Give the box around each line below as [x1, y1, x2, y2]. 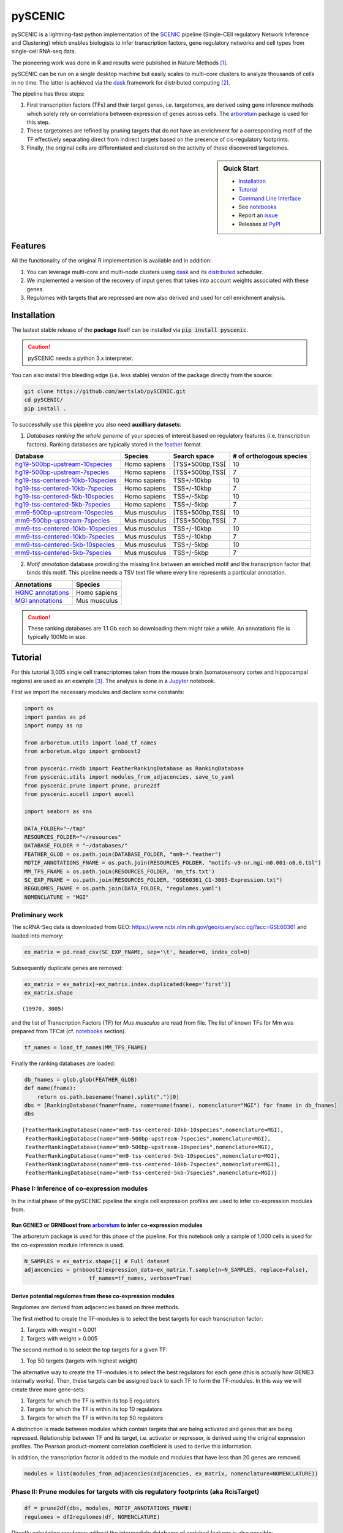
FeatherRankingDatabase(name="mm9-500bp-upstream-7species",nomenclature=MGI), [25, 1135, 271, 1142]
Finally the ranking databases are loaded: [11, 1060, 116, 1067]
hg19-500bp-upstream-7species [15, 468, 110, 476]
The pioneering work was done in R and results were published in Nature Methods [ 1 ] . [11, 59, 228, 66]
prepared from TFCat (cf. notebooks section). [11, 1027, 127, 1034]
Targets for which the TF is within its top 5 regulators [26, 1397, 160, 1404]
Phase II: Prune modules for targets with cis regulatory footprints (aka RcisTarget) [11, 1487, 260, 1496]
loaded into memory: [11, 932, 64, 939]
